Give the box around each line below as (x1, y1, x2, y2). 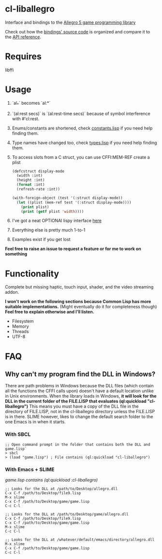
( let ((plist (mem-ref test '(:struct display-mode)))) (16, 200, 132, 205)
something (5, 251, 28, 257)
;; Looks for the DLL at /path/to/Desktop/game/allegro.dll (5, 512, 129, 517)
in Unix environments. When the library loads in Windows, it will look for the (5, 393, 157, 399)
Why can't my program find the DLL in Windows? (5, 370, 156, 378)
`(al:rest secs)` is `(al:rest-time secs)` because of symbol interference (12, 111, 151, 116)
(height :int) (16, 178, 45, 183)
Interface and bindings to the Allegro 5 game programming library (5, 19, 136, 25)
